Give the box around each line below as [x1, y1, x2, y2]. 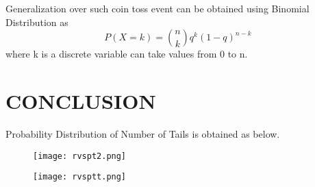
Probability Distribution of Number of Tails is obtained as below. [5, 126, 280, 140]
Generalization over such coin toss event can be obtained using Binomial [5, 1, 310, 15]
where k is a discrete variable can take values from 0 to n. [5, 47, 248, 61]
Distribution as [5, 14, 68, 29]
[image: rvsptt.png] [33, 172, 127, 182]
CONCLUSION [5, 86, 156, 114]
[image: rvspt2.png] [33, 151, 127, 161]
